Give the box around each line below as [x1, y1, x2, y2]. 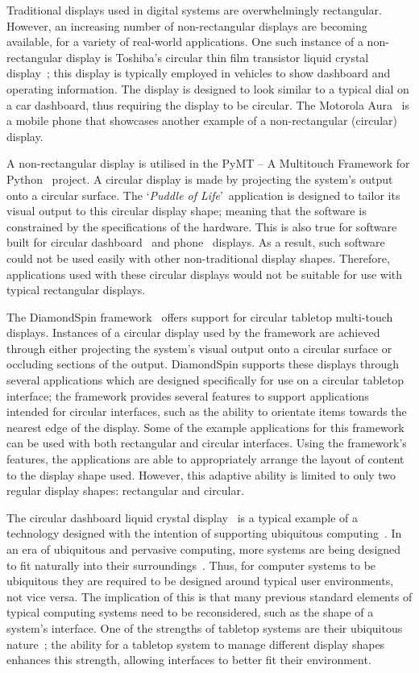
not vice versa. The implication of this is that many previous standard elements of [6, 588, 413, 604]
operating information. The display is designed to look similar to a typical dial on [6, 80, 409, 97]
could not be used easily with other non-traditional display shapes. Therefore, [6, 249, 390, 266]
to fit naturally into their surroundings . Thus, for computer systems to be [6, 556, 376, 573]
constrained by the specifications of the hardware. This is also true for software [6, 218, 397, 235]
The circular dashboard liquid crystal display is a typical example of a [6, 509, 359, 526]
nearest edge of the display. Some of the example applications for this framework [6, 418, 404, 435]
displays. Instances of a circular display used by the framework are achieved [6, 324, 380, 341]
